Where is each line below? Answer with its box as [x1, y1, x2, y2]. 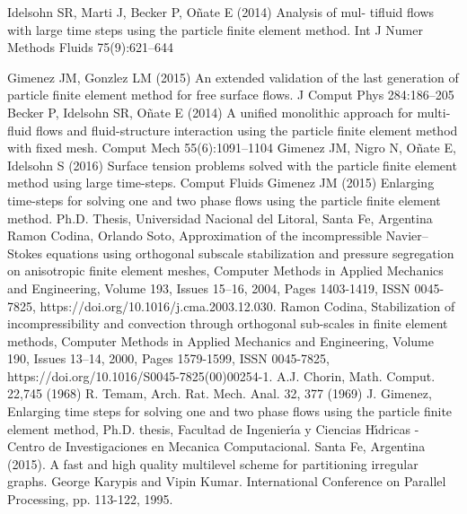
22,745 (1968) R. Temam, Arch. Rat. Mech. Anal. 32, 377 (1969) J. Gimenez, [7, 384, 432, 403]
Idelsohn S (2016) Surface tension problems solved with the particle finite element [7, 155, 457, 174]
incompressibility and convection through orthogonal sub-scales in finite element [7, 314, 448, 333]
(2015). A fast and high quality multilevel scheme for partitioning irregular [7, 454, 419, 473]
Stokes [7, 243, 42, 262]
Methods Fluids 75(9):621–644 [7, 38, 174, 57]
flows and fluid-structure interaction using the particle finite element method [35, 120, 458, 139]
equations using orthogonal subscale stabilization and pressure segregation [46, 243, 454, 262]
